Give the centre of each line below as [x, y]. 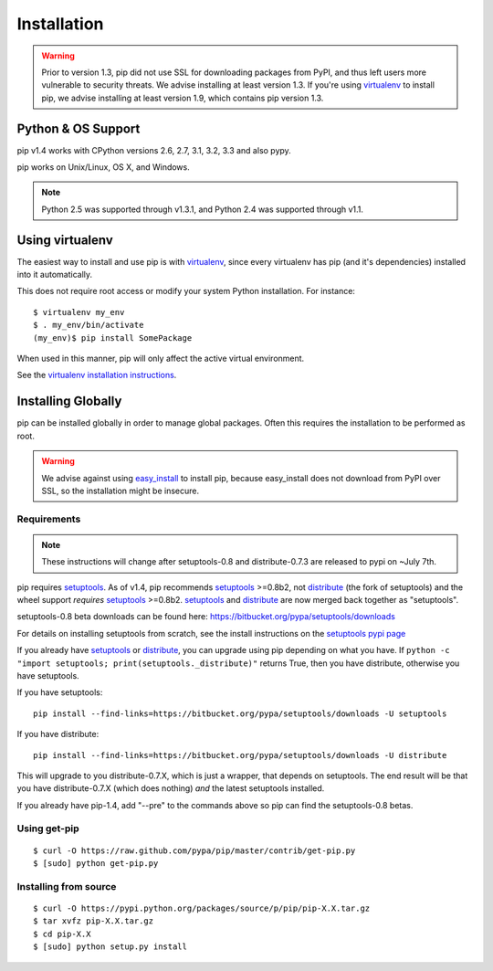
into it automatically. [55, 275]
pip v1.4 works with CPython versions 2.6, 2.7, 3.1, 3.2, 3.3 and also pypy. [154, 150]
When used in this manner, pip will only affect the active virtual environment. [161, 359]
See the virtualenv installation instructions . [97, 375]
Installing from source [67, 886]
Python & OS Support [79, 128]
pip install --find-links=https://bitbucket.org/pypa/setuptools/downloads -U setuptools [240, 713]
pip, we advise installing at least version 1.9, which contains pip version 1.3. [183, 98]
